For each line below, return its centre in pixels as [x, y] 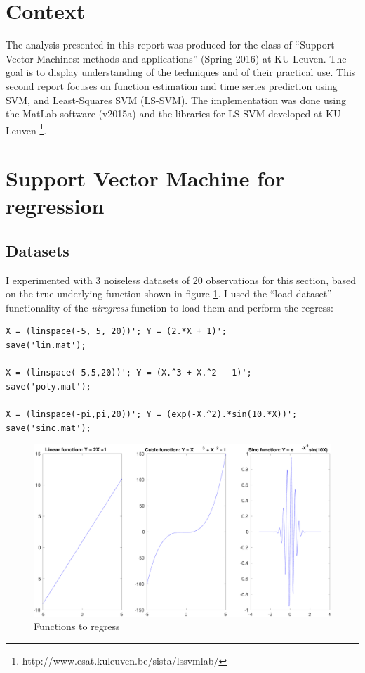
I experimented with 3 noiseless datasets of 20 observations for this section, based [181, 280]
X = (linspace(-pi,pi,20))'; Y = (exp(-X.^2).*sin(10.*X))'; [152, 415]
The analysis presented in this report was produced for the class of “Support [170, 45]
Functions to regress [77, 626]
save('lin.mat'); [46, 346]
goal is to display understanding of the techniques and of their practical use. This [181, 72]
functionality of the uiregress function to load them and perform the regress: [170, 307]
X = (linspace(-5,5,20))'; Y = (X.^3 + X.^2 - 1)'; [129, 373]
